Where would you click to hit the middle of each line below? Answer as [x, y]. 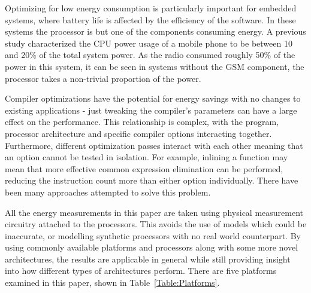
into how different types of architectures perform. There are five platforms [141, 271]
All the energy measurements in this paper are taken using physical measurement [154, 212]
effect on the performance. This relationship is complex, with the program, [142, 122]
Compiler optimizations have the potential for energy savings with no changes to [153, 98]
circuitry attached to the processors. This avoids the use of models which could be [156, 224]
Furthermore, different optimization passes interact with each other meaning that [154, 145]
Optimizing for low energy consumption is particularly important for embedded [151, 8]
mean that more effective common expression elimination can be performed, [144, 168]
